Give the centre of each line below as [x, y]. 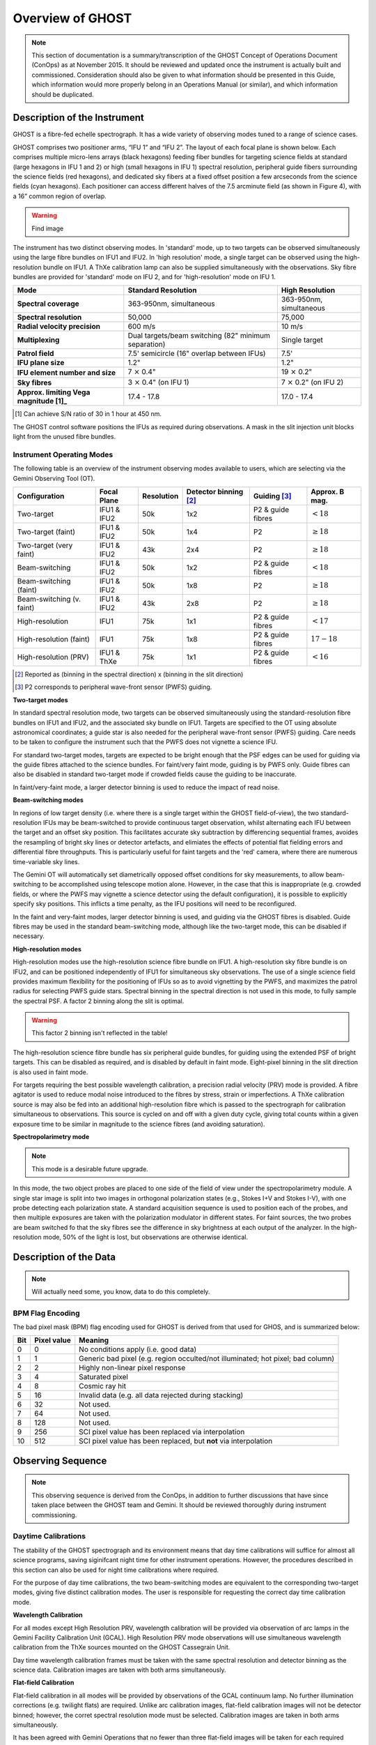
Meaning [94, 1340]
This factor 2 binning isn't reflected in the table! [100, 1033]
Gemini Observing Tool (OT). [54, 478]
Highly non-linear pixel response [132, 1368]
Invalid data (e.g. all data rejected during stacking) [161, 1395]
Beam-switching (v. [49, 599]
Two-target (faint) [46, 532]
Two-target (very [45, 545]
